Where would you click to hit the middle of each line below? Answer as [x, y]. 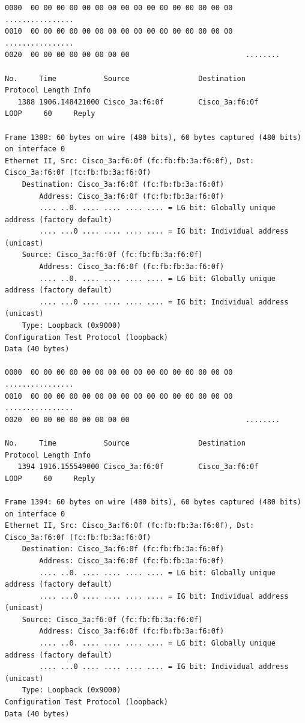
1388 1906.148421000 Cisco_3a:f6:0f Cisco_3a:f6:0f [138, 102]
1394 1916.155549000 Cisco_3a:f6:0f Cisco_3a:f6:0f [138, 467]
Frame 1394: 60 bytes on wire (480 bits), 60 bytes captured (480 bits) [153, 502]
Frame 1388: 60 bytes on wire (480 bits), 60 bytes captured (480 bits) [153, 137]
